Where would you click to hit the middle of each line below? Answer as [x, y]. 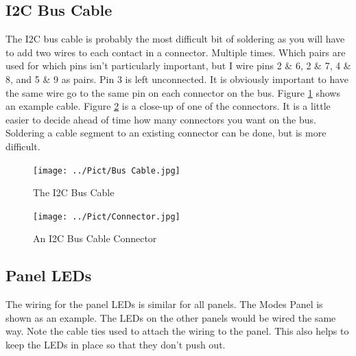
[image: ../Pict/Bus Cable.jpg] [107, 170]
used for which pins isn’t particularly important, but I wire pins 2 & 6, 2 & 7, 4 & [178, 66]
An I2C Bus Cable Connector [95, 238]
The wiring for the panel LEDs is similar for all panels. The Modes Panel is [164, 304]
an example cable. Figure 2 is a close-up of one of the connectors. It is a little [168, 106]
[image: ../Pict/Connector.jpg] [107, 216]
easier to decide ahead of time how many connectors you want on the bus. [161, 119]
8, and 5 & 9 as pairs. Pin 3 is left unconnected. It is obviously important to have [177, 79]
